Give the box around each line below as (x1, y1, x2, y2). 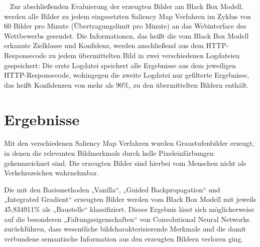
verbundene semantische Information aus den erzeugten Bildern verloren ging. (4, 233, 243, 243)
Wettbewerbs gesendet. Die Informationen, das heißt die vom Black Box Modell (4, 30, 249, 41)
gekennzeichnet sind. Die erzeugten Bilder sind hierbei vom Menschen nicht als (4, 157, 246, 168)
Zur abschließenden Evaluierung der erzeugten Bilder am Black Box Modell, (10, 1, 243, 11)
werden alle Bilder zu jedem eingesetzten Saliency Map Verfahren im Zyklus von (4, 11, 251, 21)
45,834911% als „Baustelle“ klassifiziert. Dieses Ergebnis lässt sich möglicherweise (4, 204, 254, 214)
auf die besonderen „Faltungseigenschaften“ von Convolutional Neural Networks (4, 213, 250, 224)
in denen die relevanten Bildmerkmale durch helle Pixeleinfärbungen (4, 148, 214, 158)
